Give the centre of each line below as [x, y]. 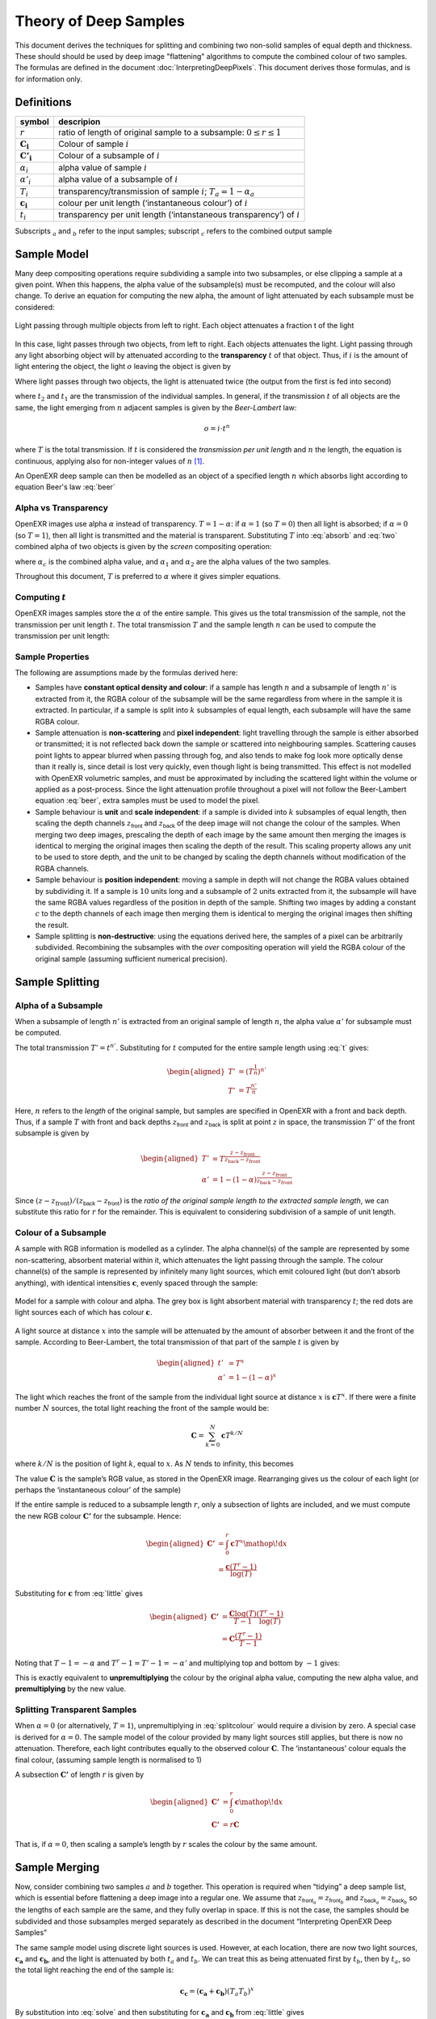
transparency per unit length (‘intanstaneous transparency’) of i [179, 215]
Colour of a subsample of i [109, 156]
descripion [79, 121]
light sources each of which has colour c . [84, 1312]
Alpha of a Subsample [59, 1005]
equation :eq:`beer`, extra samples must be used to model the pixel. [147, 800]
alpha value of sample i [103, 167]
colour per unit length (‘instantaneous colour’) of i [153, 203]
